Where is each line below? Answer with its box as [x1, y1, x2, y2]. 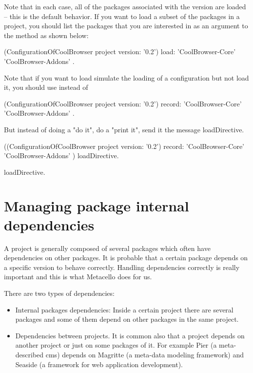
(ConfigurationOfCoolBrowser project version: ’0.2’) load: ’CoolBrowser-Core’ [4, 46, 236, 57]
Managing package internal [4, 195, 189, 215]
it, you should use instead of [4, 82, 88, 92]
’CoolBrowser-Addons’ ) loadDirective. [4, 150, 119, 161]
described [15, 349, 44, 359]
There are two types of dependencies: [4, 288, 115, 298]
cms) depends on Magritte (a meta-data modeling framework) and [45, 349, 244, 359]
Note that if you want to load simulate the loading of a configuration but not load [4, 72, 249, 83]
